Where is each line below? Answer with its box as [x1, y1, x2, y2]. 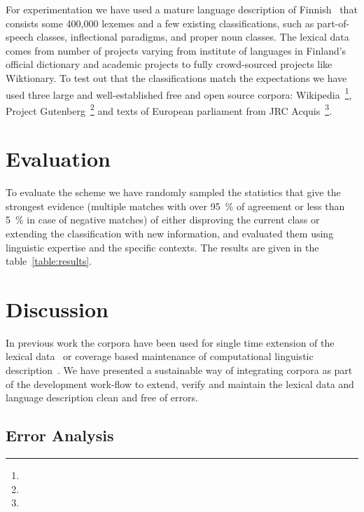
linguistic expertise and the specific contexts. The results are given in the [6, 240, 319, 254]
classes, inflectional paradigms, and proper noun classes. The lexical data [36, 29, 349, 44]
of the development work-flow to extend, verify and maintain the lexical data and [6, 376, 354, 391]
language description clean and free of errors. [6, 390, 198, 405]
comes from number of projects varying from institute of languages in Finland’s [6, 43, 346, 57]
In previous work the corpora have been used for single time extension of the [6, 335, 335, 350]
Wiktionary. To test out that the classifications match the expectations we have [6, 70, 347, 85]
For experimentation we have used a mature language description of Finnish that [6, 2, 358, 16]
